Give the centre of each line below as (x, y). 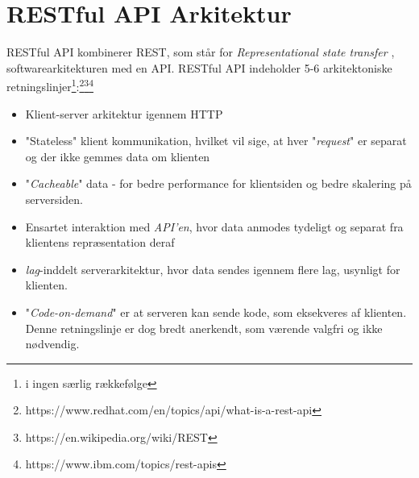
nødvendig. (52, 344)
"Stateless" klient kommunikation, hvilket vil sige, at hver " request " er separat (216, 141)
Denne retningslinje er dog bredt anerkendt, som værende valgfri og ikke (204, 328)
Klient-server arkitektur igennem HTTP (124, 113)
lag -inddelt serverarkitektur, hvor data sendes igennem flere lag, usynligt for (213, 269)
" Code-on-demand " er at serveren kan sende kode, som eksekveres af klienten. (216, 312)
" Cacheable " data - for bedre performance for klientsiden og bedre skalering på (218, 183)
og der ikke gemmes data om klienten (118, 156)
